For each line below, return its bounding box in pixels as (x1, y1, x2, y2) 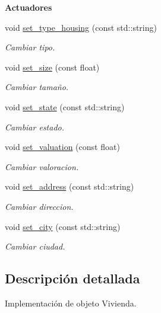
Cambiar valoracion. (5, 160, 79, 173)
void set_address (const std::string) (5, 180, 134, 193)
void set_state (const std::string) (5, 100, 125, 113)
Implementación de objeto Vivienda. (5, 296, 137, 309)
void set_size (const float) (5, 60, 100, 73)
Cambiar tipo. (5, 41, 55, 53)
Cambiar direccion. (5, 200, 74, 212)
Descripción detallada (5, 269, 140, 288)
